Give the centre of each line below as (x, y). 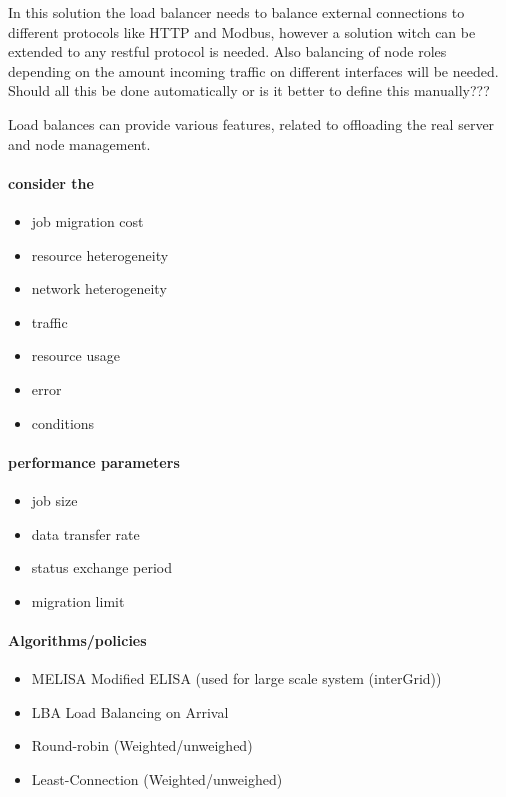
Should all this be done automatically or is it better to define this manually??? (249, 90)
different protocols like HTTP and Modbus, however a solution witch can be (242, 31)
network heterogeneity (99, 288)
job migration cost (87, 220)
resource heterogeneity (100, 254)
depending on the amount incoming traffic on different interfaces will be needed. (253, 70)
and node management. (79, 143)
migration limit (78, 600)
